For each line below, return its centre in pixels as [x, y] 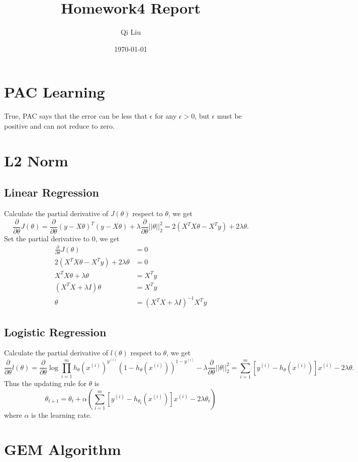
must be [229, 116]
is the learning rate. [62, 414]
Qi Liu [131, 32]
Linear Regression [52, 192]
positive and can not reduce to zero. [59, 125]
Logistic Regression [55, 332]
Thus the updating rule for [45, 383]
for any [166, 116]
